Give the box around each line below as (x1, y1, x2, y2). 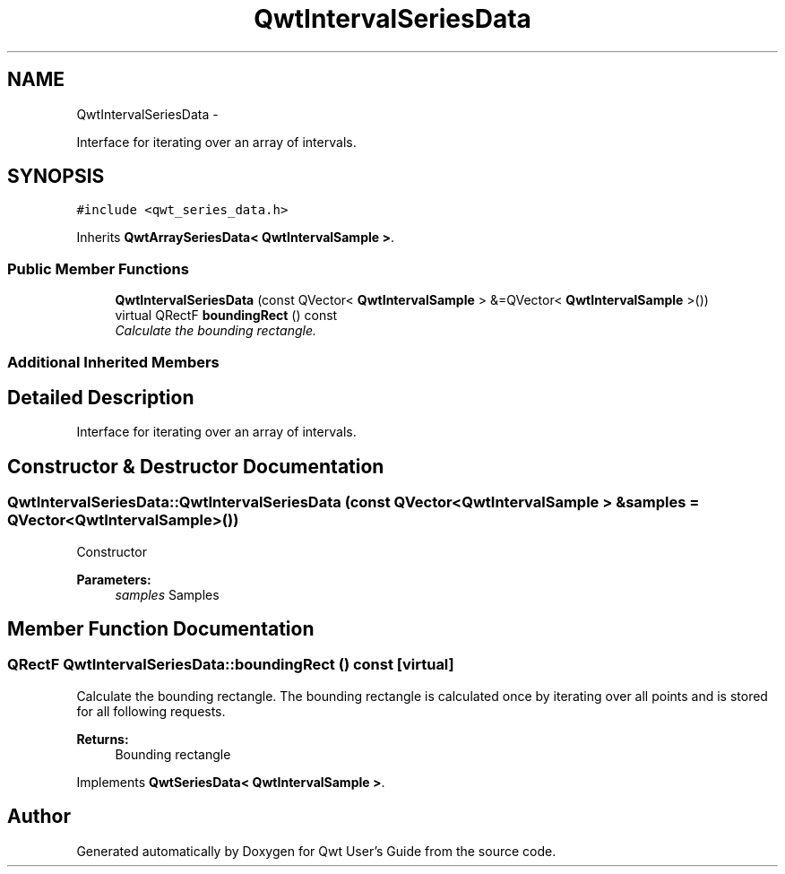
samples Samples (115, 586, 220, 602)
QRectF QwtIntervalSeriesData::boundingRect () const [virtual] (7, 655, 454, 674)
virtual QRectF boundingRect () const (115, 307, 338, 324)
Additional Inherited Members (7, 352, 220, 371)
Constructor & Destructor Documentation (7, 454, 384, 478)
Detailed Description (7, 385, 194, 409)
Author (7, 805, 71, 828)
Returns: (76, 731, 129, 747)
